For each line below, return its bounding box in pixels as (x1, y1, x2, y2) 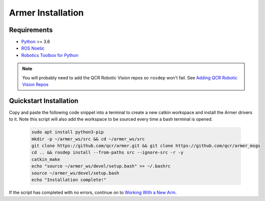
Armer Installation (9, 7, 84, 18)
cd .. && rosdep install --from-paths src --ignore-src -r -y (31, 150, 183, 155)
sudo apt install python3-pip (31, 129, 104, 135)
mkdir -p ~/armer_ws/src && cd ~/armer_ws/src (31, 136, 145, 142)
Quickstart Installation (9, 96, 79, 105)
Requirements (9, 26, 53, 34)
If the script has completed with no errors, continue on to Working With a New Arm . (9, 190, 177, 196)
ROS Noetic (21, 45, 45, 51)
